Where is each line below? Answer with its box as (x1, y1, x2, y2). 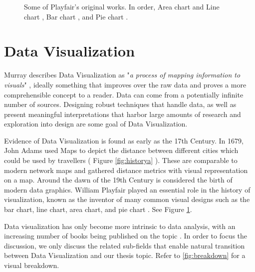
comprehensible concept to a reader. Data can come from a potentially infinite (4, 89, 244, 99)
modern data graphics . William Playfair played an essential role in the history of (4, 184, 251, 194)
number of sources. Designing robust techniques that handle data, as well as (4, 99, 237, 109)
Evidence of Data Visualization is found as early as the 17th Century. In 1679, (4, 135, 244, 145)
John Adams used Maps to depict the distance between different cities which (4, 145, 239, 155)
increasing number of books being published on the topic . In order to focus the (4, 230, 248, 241)
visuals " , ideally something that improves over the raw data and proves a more (4, 79, 247, 89)
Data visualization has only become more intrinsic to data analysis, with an (4, 220, 236, 231)
